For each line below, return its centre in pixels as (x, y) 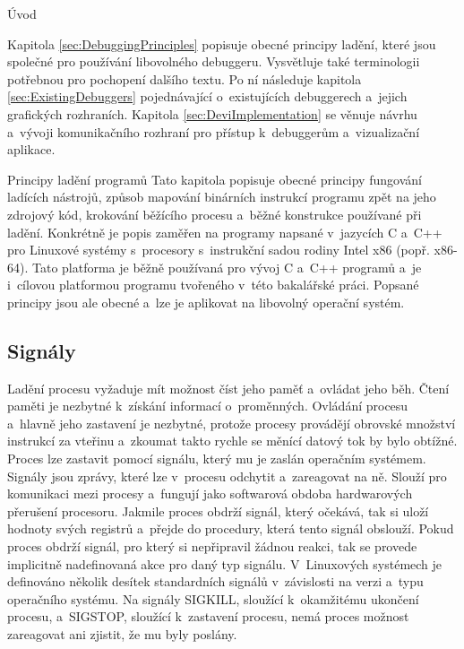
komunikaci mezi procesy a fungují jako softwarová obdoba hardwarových (210, 493)
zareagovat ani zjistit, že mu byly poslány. (122, 634)
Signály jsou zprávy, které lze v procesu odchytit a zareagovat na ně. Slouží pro (227, 476)
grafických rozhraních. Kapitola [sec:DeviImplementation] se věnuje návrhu (212, 113)
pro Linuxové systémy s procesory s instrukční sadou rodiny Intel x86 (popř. (219, 250)
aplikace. (31, 149)
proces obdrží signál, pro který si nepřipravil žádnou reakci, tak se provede (212, 546)
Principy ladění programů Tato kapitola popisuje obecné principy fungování (215, 179)
